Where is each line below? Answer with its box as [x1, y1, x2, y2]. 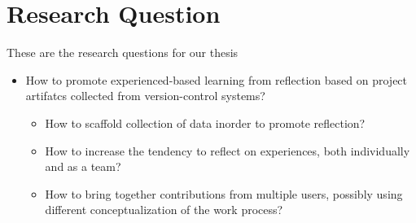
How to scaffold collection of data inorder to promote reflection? [45, 114, 366, 131]
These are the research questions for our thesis [7, 44, 239, 61]
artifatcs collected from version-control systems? [25, 87, 265, 104]
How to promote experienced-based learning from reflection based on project [25, 71, 408, 88]
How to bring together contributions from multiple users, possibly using [45, 185, 403, 202]
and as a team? [45, 158, 121, 175]
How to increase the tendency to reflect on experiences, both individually [45, 142, 410, 159]
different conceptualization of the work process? [45, 201, 283, 218]
